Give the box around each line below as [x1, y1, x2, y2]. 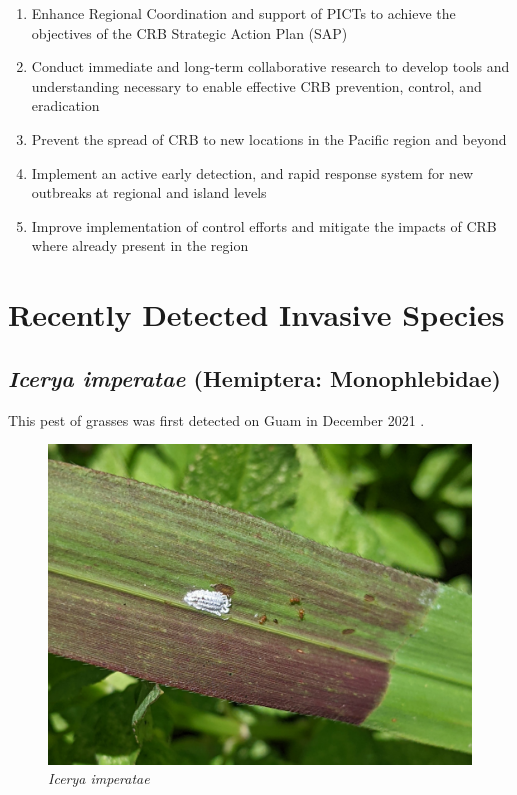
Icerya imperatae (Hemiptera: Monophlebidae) [8, 362, 501, 393]
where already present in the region [31, 235, 249, 256]
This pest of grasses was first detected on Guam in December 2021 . [8, 409, 425, 430]
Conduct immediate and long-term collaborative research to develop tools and [31, 56, 510, 77]
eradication [31, 95, 100, 116]
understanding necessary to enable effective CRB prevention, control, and [31, 75, 482, 96]
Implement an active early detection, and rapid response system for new [31, 162, 474, 183]
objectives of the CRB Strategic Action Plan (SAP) [31, 22, 348, 43]
